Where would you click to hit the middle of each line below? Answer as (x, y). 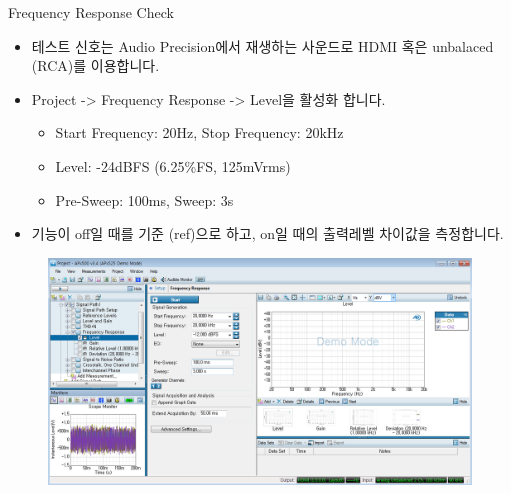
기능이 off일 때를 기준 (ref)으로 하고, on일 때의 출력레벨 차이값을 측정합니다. (267, 233)
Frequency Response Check (91, 12)
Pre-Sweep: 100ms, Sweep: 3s (144, 199)
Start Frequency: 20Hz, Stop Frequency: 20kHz (199, 132)
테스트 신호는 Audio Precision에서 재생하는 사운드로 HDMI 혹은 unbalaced (262, 45)
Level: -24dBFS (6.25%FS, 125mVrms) (173, 165)
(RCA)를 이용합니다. (95, 65)
